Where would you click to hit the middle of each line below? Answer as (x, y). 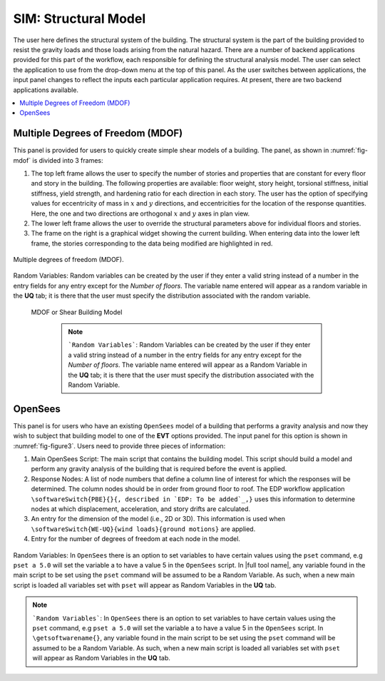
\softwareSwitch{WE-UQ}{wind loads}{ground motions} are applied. (143, 529)
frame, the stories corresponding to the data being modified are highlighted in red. (152, 243)
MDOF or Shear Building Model (77, 312)
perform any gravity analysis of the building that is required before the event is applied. (159, 469)
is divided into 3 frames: (68, 160)
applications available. (46, 90)
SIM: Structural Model (79, 19)
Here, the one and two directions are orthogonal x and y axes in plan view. (140, 213)
